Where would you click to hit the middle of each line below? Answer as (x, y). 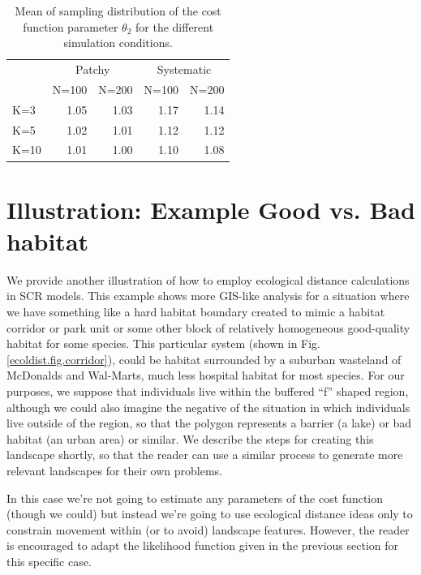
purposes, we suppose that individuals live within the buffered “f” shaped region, (208, 390)
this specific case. (49, 561)
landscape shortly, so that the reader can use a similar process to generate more (205, 455)
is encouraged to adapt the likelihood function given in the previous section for (202, 545)
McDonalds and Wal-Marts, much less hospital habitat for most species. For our (206, 375)
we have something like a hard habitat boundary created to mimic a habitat (196, 311)
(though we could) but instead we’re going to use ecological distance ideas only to (210, 514)
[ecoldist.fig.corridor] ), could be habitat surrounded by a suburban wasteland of (204, 359)
